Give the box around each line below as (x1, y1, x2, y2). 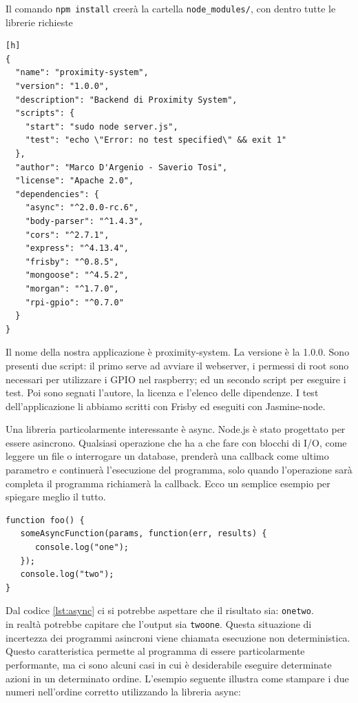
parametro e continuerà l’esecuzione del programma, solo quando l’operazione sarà (6, 462, 352, 477)
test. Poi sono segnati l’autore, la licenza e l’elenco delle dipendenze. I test (6, 385, 319, 400)
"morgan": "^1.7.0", (25, 283, 119, 294)
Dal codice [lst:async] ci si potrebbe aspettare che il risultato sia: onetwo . (6, 603, 314, 618)
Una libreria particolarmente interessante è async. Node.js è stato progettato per (6, 422, 346, 436)
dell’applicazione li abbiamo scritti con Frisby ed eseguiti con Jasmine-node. (6, 398, 326, 413)
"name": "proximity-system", (15, 68, 149, 78)
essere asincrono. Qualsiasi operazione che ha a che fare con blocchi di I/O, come (6, 435, 347, 449)
